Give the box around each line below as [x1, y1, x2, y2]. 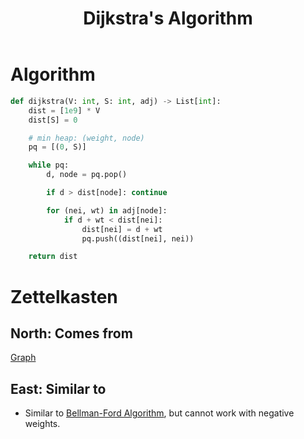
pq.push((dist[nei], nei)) [81, 233, 195, 244]
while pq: [28, 160, 70, 171]
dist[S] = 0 [28, 115, 78, 125]
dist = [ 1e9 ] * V [28, 105, 101, 116]
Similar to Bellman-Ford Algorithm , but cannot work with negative [24, 407, 295, 419]
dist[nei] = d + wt [81, 224, 163, 234]
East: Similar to [10, 380, 107, 397]
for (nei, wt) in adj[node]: [46, 205, 168, 216]
